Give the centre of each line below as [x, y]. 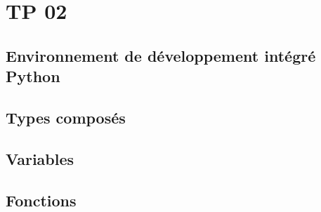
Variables [40, 158]
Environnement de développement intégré [161, 55]
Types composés [66, 117]
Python [33, 76]
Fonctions [41, 200]
